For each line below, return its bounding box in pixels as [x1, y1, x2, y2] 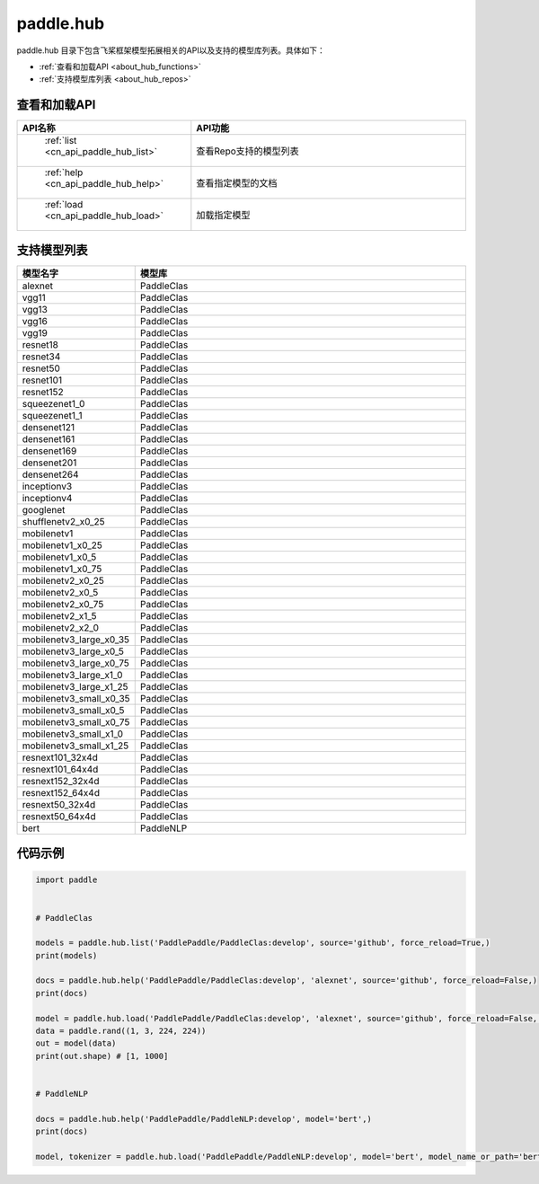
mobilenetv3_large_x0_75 [22, 657, 130, 669]
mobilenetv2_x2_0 [22, 621, 99, 633]
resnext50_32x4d [22, 798, 96, 810]
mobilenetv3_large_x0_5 [22, 645, 125, 658]
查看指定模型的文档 [196, 177, 278, 190]
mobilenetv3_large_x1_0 [22, 668, 123, 681]
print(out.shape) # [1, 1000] [35, 1051, 169, 1061]
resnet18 [22, 338, 58, 350]
